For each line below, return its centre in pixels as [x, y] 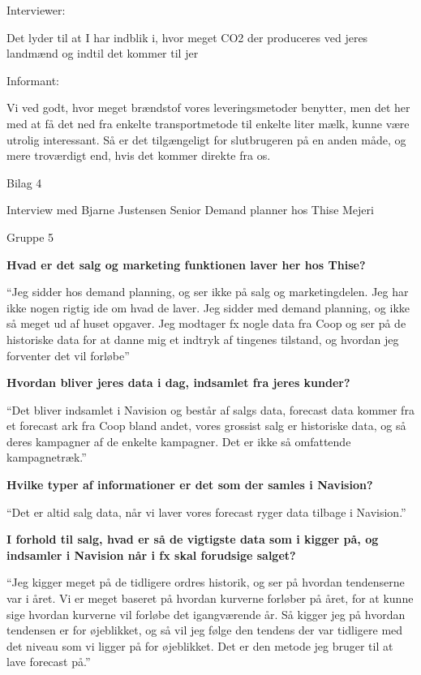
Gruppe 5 [30, 236]
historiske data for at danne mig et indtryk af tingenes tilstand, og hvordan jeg [203, 339]
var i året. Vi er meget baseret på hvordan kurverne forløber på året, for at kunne [210, 598]
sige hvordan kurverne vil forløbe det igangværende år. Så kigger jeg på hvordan [206, 614]
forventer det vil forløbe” [68, 355]
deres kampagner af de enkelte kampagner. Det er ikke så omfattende [179, 441]
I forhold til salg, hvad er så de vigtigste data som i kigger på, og [193, 539]
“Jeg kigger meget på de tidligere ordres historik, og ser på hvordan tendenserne [206, 582]
